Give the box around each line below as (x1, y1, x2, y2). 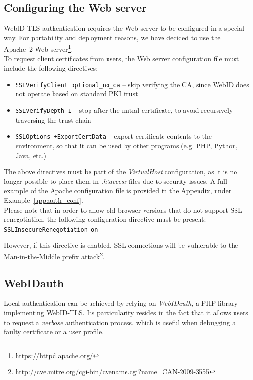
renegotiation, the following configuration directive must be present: (4, 214, 206, 224)
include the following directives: (4, 63, 98, 73)
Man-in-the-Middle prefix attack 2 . (4, 250, 105, 261)
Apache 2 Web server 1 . (4, 42, 73, 54)
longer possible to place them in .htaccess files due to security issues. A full (4, 176, 227, 186)
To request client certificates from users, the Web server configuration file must (4, 53, 239, 63)
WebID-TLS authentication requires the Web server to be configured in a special (4, 23, 244, 33)
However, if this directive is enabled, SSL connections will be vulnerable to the (4, 240, 238, 250)
